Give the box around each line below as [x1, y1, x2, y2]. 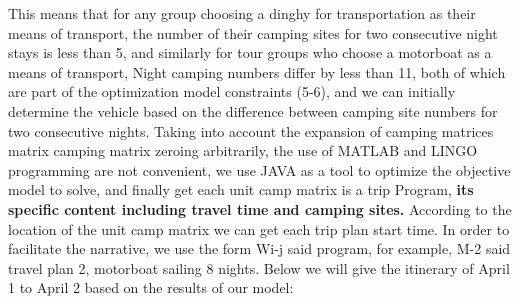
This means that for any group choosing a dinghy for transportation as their [8, 3, 476, 23]
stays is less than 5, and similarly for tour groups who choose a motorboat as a [8, 42, 492, 63]
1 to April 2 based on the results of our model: [8, 277, 294, 298]
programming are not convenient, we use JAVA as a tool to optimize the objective [8, 159, 511, 180]
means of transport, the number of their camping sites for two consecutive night [8, 22, 498, 43]
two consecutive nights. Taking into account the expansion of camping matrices [8, 120, 494, 141]
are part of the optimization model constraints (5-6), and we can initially [8, 81, 456, 102]
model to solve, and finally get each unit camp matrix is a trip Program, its [8, 179, 474, 200]
